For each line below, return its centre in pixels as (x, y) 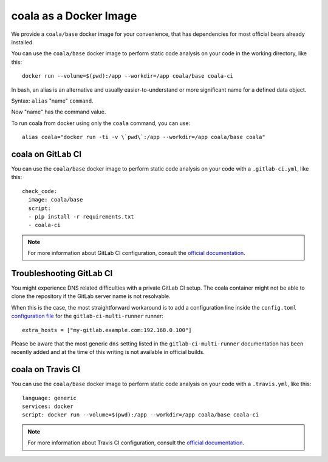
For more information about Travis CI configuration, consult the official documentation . (136, 443)
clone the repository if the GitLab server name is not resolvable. (91, 296)
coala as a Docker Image (74, 16)
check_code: (40, 191)
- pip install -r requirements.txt (81, 216)
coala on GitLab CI (46, 154)
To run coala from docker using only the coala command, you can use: (101, 123)
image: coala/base (56, 200)
